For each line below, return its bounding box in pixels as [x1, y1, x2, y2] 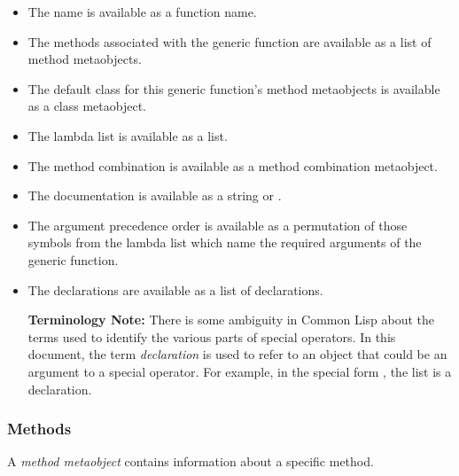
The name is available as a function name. [27, 3, 257, 20]
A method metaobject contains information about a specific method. [7, 452, 374, 471]
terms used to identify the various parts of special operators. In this [27, 327, 396, 346]
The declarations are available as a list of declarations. [27, 280, 323, 299]
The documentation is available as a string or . [27, 186, 282, 205]
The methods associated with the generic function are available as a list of [27, 32, 432, 51]
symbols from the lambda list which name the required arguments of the [27, 233, 422, 252]
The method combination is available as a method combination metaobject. [27, 156, 438, 175]
